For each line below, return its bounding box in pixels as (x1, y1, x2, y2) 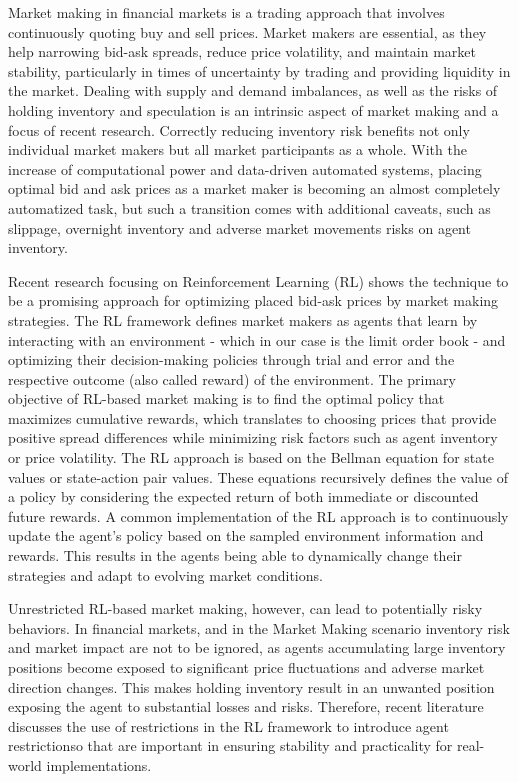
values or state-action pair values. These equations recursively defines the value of (8, 466, 508, 487)
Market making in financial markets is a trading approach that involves (8, 2, 445, 22)
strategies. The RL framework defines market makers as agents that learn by (8, 309, 478, 330)
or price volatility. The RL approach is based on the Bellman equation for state (8, 447, 494, 468)
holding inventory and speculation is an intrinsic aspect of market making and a (8, 99, 499, 120)
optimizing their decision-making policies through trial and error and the (8, 349, 455, 370)
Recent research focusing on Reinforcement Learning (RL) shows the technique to (8, 270, 509, 291)
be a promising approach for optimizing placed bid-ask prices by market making (8, 290, 499, 311)
